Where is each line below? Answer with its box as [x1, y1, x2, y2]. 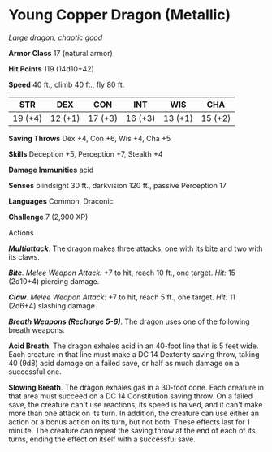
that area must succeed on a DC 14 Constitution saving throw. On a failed [8, 391, 253, 401]
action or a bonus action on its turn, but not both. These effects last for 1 [8, 416, 250, 427]
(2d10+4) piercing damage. [8, 276, 100, 286]
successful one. [8, 367, 63, 377]
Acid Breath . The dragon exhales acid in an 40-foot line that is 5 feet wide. [8, 341, 259, 351]
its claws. [8, 252, 41, 261]
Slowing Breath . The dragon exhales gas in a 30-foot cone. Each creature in [8, 382, 265, 392]
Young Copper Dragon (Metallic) [8, 6, 231, 24]
